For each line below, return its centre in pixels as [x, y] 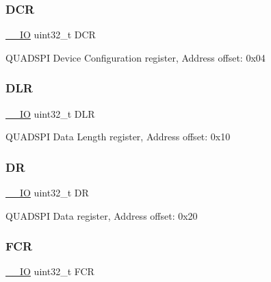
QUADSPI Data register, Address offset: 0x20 [102, 215]
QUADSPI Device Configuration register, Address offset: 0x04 [135, 57]
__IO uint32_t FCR [50, 271]
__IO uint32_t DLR [50, 113]
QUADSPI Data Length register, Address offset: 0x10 [118, 137]
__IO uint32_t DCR [51, 35]
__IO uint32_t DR [47, 193]
